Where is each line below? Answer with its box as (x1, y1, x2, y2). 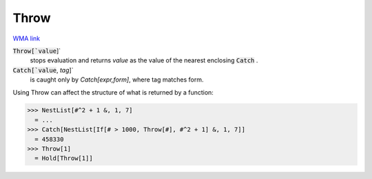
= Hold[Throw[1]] (34, 154, 93, 163)
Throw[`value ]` (12, 47, 61, 55)
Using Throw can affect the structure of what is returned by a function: (12, 88, 214, 96)
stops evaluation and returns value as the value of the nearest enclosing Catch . (30, 56, 258, 64)
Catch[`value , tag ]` (12, 66, 74, 74)
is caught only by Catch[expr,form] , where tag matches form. (30, 75, 204, 84)
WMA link (12, 34, 41, 43)
